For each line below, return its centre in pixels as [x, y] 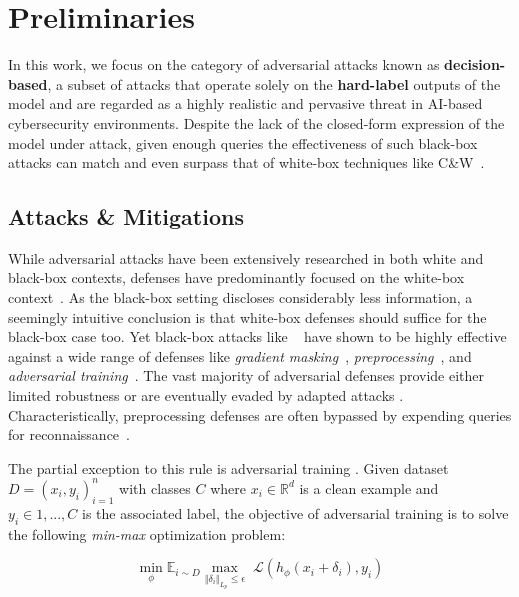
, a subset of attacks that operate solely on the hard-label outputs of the [274, 83]
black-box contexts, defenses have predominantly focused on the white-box [236, 277]
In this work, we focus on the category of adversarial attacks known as [224, 64]
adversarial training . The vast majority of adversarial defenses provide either [246, 375]
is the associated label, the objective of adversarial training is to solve [295, 512]
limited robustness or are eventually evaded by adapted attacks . [206, 395]
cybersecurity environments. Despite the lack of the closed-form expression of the [256, 122]
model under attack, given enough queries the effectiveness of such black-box [243, 142]
